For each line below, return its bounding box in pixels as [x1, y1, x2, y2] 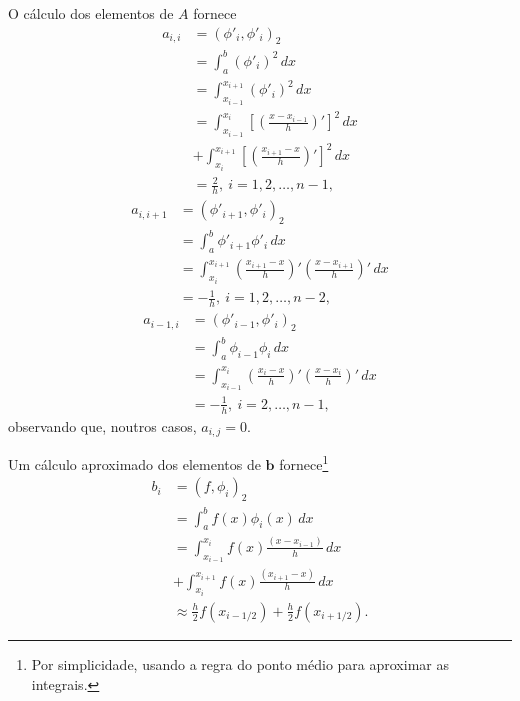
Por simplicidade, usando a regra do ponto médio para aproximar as [31, 653, 449, 674]
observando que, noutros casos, [8, 415, 197, 436]
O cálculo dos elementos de [8, 3, 174, 23]
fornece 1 [279, 450, 329, 474]
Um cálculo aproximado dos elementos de [8, 453, 261, 474]
